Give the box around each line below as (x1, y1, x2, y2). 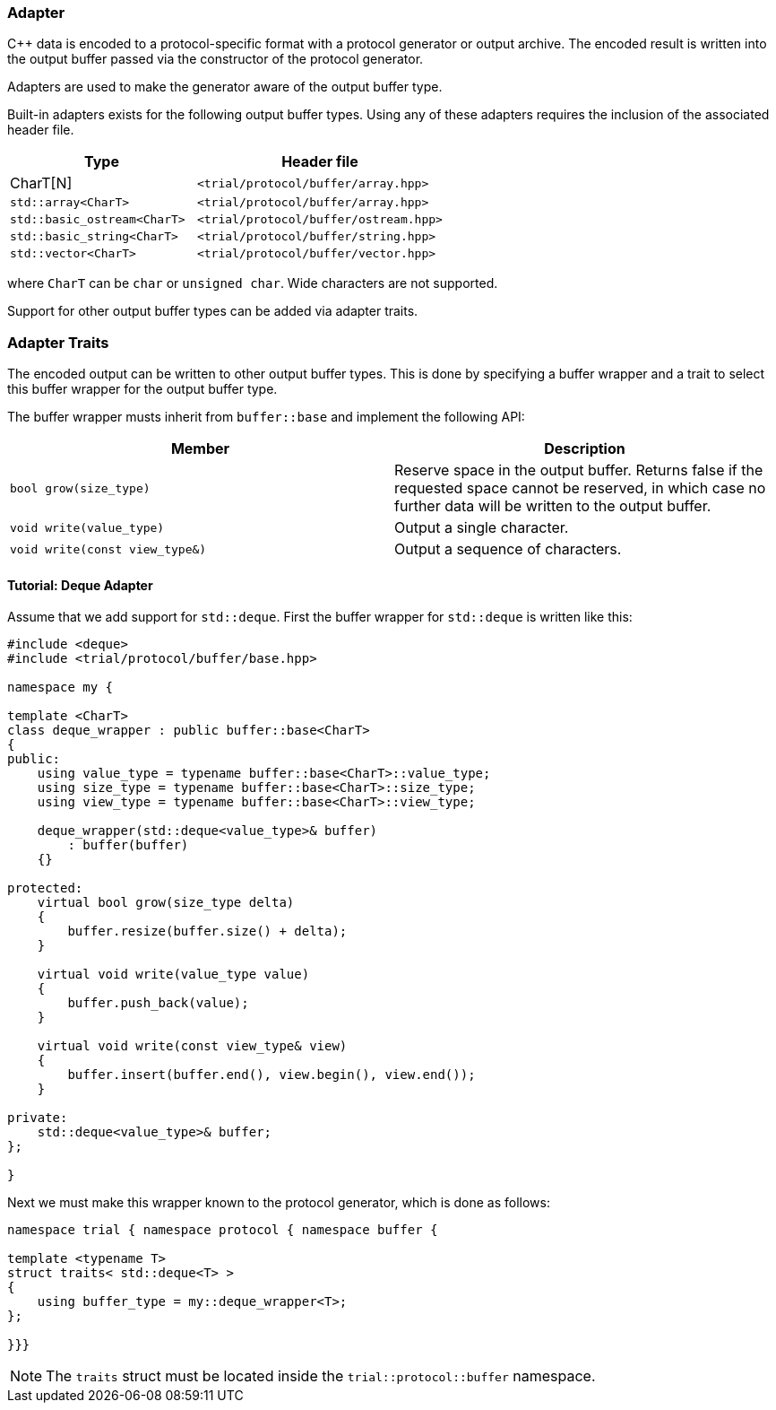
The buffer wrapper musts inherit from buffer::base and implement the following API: (7, 409, 525, 425)
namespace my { (7, 680, 114, 695)
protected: (7, 881, 83, 896)
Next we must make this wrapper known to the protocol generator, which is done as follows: (7, 1195, 550, 1211)
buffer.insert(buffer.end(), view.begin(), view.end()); (67, 1067, 476, 1083)
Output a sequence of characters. (394, 540, 622, 559)
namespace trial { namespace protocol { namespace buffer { (7, 1223, 438, 1238)
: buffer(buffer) (67, 838, 189, 853)
